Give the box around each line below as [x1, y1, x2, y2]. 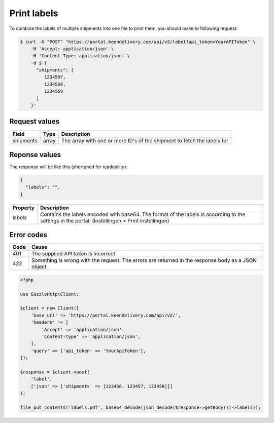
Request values [9, 117, 59, 126]
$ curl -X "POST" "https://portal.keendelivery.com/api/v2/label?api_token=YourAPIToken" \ [20, 39, 256, 45]
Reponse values [9, 150, 61, 159]
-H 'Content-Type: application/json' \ [30, 53, 130, 59]
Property [12, 204, 35, 211]
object [31, 263, 47, 271]
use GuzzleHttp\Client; [20, 291, 80, 297]
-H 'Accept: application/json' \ [30, 46, 114, 52]
